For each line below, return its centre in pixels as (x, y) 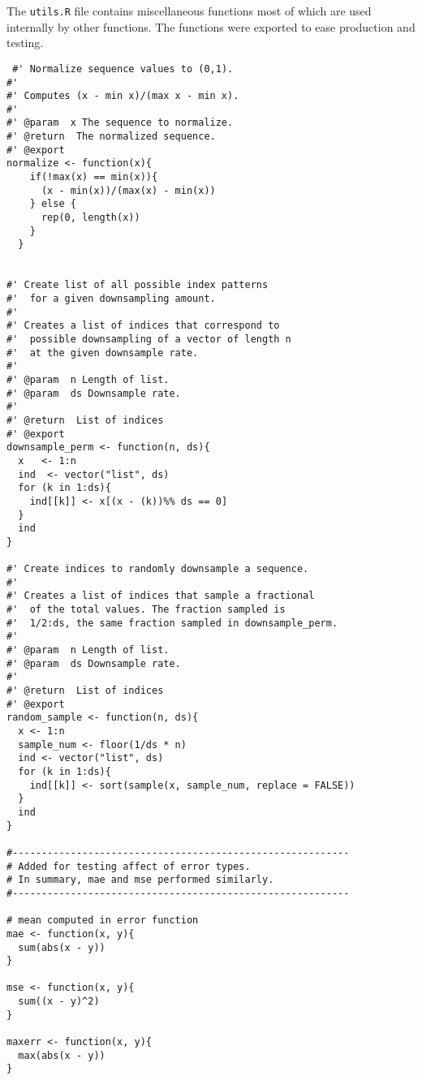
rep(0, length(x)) (90, 218)
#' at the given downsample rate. (103, 353)
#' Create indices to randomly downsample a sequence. (158, 569)
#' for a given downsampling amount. (111, 299)
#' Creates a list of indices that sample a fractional (161, 596)
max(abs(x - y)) (62, 1055)
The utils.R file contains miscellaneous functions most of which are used (189, 11)
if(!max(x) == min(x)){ (94, 177)
